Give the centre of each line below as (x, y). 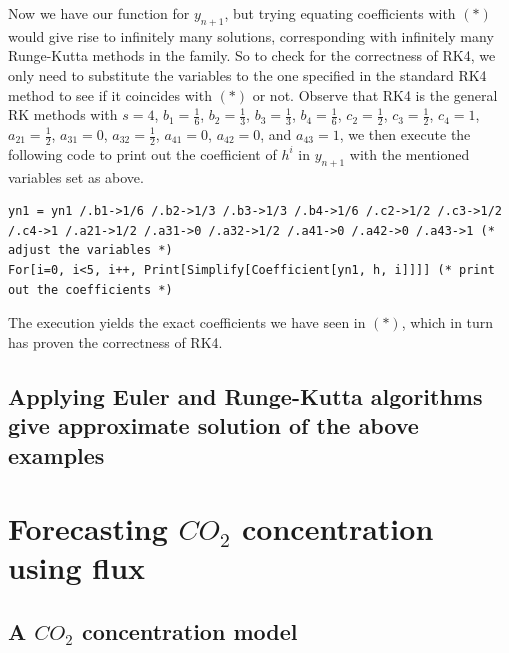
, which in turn (447, 322)
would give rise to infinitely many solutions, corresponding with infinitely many (251, 35)
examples (56, 454)
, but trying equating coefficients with (340, 13)
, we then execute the (405, 134)
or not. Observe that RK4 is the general (375, 94)
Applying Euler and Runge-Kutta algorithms (245, 395)
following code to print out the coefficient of (142, 153)
